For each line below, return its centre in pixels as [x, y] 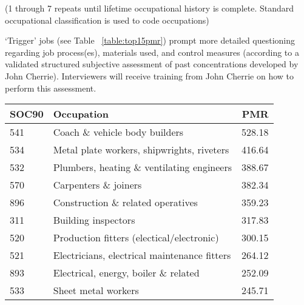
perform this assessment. [51, 88]
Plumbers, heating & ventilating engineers [143, 167]
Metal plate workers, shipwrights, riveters [141, 150]
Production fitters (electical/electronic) [136, 238]
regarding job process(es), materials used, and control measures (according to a [152, 52]
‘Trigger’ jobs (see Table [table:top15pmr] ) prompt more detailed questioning [150, 40]
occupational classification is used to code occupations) [107, 20]
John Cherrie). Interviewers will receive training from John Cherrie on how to [150, 75]
